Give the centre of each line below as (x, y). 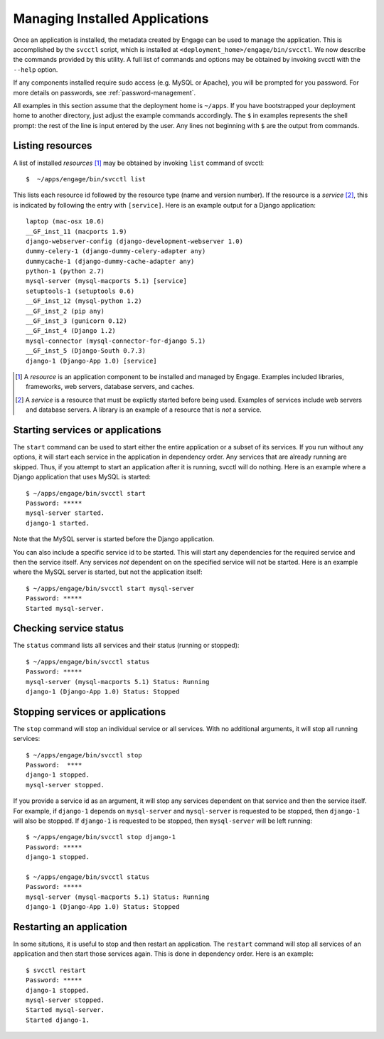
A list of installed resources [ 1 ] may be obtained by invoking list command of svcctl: (139, 163)
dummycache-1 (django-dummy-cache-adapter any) (110, 261)
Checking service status (69, 628)
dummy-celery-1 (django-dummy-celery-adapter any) (116, 251)
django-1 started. (58, 523)
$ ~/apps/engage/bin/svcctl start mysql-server (110, 588)
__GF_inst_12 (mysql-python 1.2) (84, 301)
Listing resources (53, 146)
